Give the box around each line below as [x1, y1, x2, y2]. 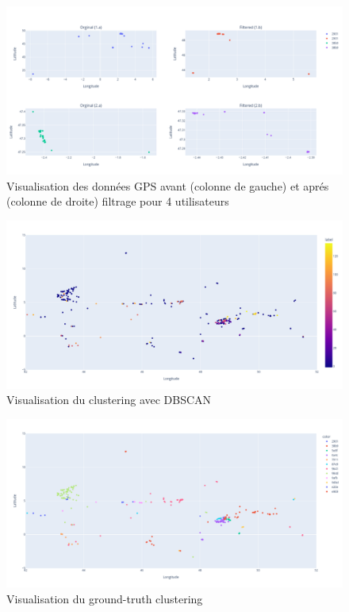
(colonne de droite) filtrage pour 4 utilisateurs [6, 193, 229, 210]
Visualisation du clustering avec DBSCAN [6, 391, 212, 408]
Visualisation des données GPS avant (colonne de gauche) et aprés [6, 177, 329, 194]
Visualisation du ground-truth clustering [6, 590, 203, 606]
